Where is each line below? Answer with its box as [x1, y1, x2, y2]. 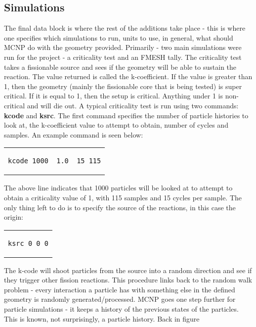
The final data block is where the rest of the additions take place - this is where [4, 23, 246, 33]
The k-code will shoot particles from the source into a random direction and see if [4, 265, 252, 275]
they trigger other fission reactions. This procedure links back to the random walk [4, 275, 252, 285]
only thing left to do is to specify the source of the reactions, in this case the [4, 202, 236, 212]
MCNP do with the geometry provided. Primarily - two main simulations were [4, 42, 242, 52]
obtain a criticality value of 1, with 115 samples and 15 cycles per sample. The [4, 192, 242, 202]
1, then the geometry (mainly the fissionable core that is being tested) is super [4, 81, 242, 91]
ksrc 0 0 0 [8, 239, 48, 247]
